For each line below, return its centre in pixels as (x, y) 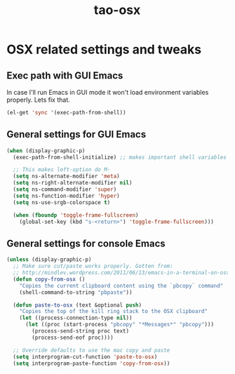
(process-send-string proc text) (81, 331)
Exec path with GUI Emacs (65, 75)
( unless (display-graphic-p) (49, 260)
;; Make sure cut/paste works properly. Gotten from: (93, 266)
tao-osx (117, 10)
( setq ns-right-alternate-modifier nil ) (73, 183)
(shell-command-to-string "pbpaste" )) (76, 292)
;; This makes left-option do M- (62, 170)
